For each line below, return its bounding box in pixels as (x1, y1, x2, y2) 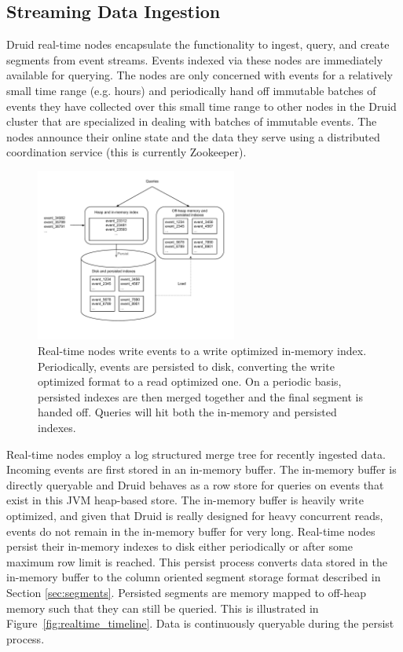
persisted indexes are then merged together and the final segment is (38, 388, 363, 405)
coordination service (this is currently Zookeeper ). (6, 144, 247, 160)
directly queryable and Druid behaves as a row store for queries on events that (6, 476, 384, 493)
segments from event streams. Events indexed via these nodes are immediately (6, 51, 383, 68)
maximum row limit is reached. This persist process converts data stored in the (6, 553, 387, 570)
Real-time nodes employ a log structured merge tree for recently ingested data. (6, 445, 386, 462)
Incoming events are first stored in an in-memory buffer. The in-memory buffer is (6, 461, 397, 478)
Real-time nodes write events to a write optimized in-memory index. (38, 342, 367, 359)
